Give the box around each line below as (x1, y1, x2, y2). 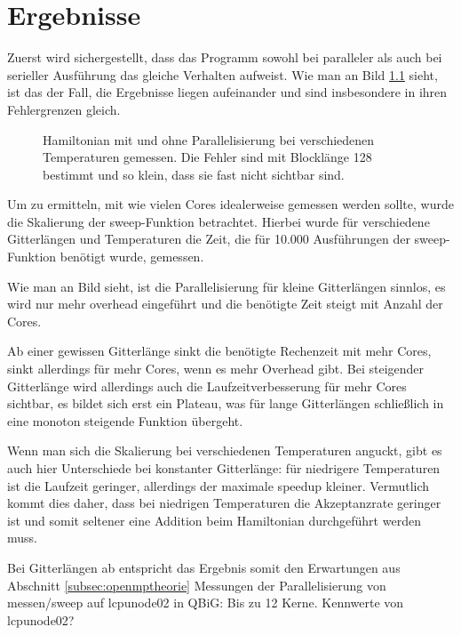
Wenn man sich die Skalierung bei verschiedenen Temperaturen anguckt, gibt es (7, 441, 442, 460)
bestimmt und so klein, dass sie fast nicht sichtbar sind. (43, 165, 345, 183)
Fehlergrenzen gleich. (7, 100, 121, 118)
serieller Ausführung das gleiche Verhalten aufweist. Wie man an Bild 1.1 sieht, (7, 65, 438, 84)
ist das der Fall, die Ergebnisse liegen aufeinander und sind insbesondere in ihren (7, 83, 448, 101)
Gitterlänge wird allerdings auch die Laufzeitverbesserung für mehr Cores (7, 376, 407, 395)
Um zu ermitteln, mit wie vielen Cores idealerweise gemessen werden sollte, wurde (7, 195, 454, 213)
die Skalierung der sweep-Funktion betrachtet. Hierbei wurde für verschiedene (7, 212, 430, 230)
